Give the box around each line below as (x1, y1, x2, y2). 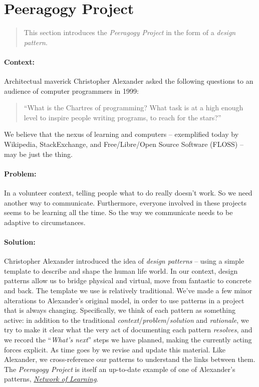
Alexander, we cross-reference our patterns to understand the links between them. (4, 354, 255, 364)
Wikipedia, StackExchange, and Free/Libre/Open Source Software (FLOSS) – (4, 139, 243, 149)
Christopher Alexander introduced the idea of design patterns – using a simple (4, 256, 244, 266)
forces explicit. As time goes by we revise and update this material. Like (4, 344, 226, 354)
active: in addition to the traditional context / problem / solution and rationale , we (4, 314, 249, 325)
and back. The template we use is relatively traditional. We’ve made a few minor (4, 285, 252, 296)
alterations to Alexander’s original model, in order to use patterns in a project (4, 295, 244, 305)
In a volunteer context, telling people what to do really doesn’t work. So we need (4, 187, 252, 198)
